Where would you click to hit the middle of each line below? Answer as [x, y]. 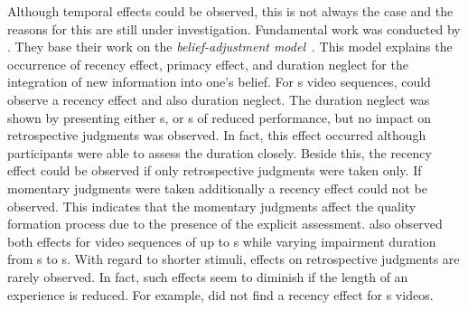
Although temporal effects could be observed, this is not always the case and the [230, 11]
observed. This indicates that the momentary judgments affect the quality [212, 206]
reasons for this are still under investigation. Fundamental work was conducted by [234, 28]
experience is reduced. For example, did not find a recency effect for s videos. [220, 294]
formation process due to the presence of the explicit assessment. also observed [225, 224]
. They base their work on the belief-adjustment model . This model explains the [230, 47]
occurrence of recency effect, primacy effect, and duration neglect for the [208, 64]
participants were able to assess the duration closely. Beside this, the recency [220, 152]
